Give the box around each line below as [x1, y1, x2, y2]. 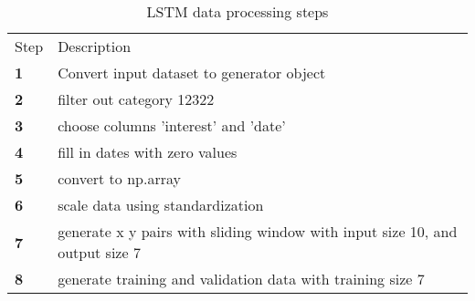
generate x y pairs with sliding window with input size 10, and [58, 221, 458, 242]
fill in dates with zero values [58, 141, 237, 162]
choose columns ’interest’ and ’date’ [58, 115, 286, 136]
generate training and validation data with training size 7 [58, 268, 425, 289]
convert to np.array [58, 168, 181, 189]
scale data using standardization [58, 194, 264, 215]
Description [58, 36, 132, 57]
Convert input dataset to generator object [58, 62, 326, 83]
